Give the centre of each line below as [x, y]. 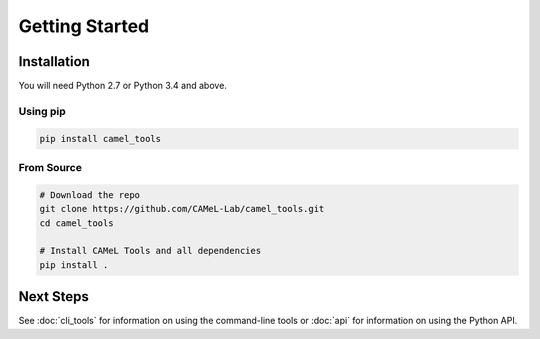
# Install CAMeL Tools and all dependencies [150, 251]
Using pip [42, 111]
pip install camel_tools [100, 138]
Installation [54, 61]
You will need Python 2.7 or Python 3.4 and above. [122, 86]
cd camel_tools [76, 223]
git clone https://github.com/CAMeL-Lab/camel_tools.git [182, 209]
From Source [50, 167]
